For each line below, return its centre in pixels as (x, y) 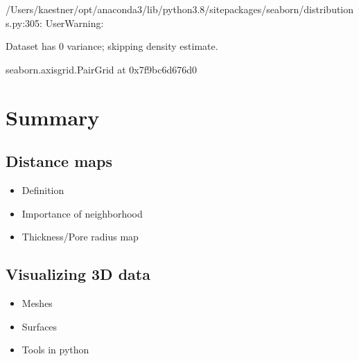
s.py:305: (24, 23)
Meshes (37, 302)
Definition (43, 190)
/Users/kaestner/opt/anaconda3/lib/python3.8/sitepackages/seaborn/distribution (180, 9)
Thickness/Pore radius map (80, 237)
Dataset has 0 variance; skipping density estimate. (112, 46)
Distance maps (59, 161)
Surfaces (40, 326)
